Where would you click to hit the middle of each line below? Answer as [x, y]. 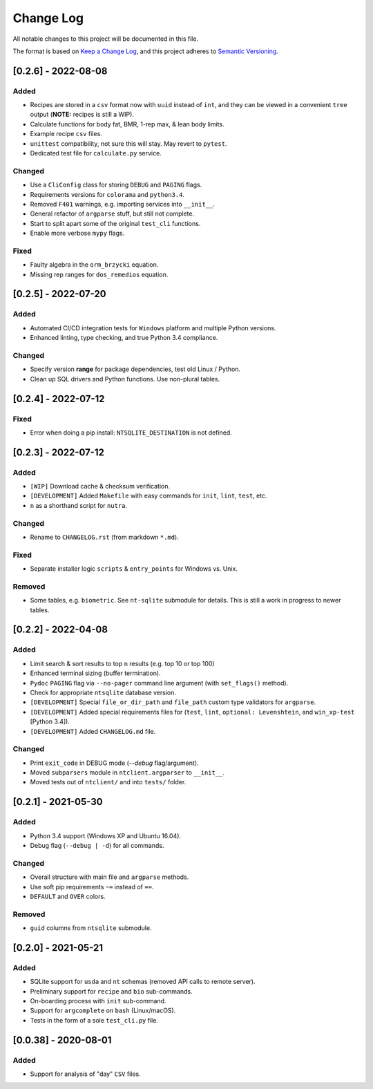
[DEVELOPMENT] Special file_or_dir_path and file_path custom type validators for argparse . [173, 702]
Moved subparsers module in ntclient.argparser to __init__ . [127, 773]
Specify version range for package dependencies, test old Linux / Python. [135, 369]
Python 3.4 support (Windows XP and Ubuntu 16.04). [106, 835]
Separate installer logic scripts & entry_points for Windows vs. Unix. [134, 569]
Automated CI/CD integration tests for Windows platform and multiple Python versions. [153, 328]
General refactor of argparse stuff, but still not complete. [112, 214]
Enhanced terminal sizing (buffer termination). [96, 673]
